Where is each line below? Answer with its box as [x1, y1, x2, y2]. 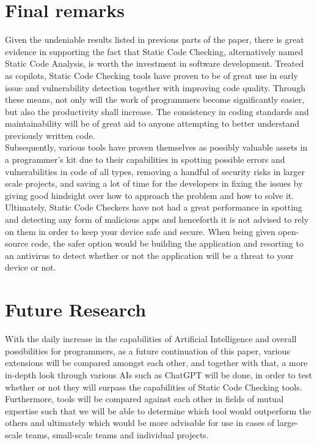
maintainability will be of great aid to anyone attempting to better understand [5, 117, 300, 130]
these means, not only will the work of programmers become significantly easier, [5, 93, 305, 106]
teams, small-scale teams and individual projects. [25, 428, 209, 441]
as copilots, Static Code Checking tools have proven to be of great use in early [5, 69, 298, 81]
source [5, 237, 29, 250]
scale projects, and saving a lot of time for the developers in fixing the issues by [5, 177, 303, 190]
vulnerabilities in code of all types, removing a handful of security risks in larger [5, 165, 305, 178]
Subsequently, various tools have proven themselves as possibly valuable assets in [5, 141, 308, 154]
